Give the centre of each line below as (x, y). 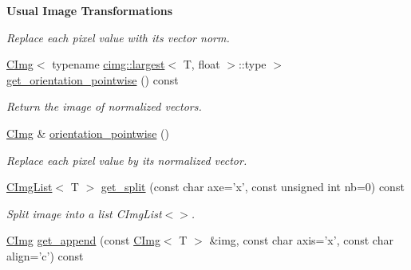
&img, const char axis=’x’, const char (301, 240)
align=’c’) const (45, 255)
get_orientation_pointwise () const (93, 79)
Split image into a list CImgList (84, 213)
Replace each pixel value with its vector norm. (118, 37)
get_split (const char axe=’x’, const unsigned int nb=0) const (253, 187)
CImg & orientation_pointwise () (88, 133)
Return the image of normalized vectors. (104, 106)
